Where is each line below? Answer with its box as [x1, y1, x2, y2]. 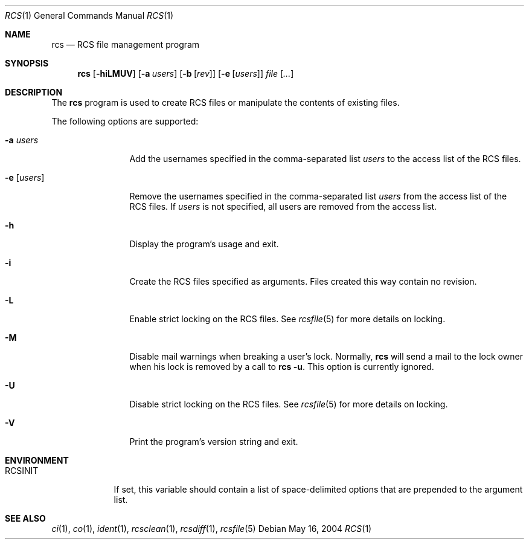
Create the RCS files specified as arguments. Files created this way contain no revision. [129, 276, 477, 287]
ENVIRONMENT [5, 455, 69, 465]
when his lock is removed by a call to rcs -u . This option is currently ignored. [129, 361, 434, 372]
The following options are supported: [51, 116, 199, 126]
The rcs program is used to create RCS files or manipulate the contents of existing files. [51, 97, 400, 108]
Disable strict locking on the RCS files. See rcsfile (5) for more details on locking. [129, 399, 448, 409]
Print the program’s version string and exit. [129, 436, 298, 447]
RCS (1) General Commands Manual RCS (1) [5, 10, 174, 21]
